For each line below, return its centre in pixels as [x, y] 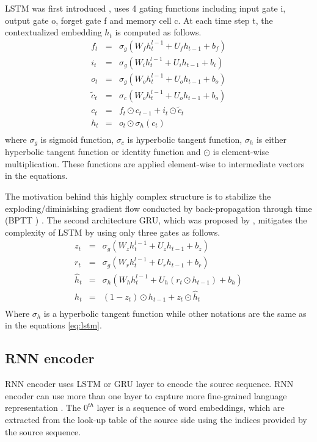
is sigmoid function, [77, 139]
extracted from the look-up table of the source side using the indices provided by [156, 420]
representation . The [43, 408]
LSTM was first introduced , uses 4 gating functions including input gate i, [145, 8]
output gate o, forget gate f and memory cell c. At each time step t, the [139, 20]
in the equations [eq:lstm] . [53, 325]
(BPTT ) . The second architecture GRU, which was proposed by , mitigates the [156, 220]
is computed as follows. [158, 32]
